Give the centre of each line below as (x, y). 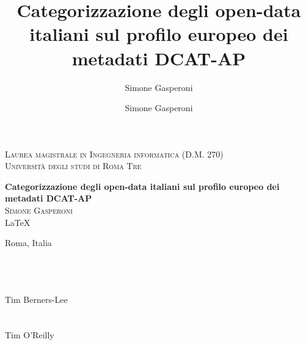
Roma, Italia (28, 243)
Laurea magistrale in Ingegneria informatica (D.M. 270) (114, 154)
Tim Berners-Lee (36, 299)
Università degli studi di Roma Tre (73, 166)
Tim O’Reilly (30, 335)
